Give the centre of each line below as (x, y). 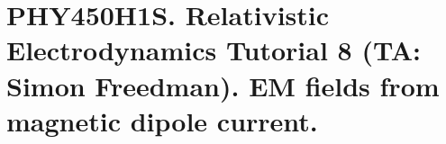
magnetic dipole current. (162, 120)
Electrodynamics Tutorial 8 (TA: (214, 50)
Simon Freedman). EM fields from (223, 85)
